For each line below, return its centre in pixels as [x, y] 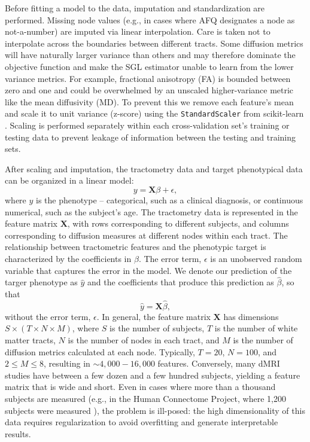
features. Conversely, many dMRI [219, 363]
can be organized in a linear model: [69, 180]
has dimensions [251, 316]
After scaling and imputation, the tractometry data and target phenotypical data [154, 168]
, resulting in [67, 363]
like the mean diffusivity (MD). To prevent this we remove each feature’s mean [149, 101]
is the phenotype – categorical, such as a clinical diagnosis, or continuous [170, 199]
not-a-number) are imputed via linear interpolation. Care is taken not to [138, 31]
